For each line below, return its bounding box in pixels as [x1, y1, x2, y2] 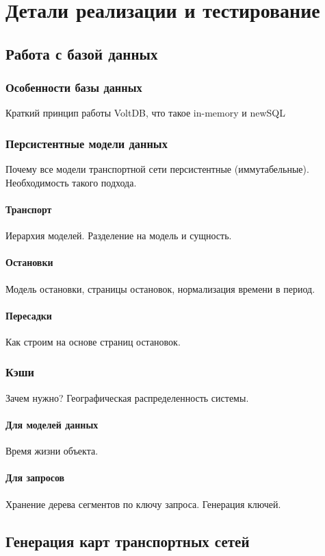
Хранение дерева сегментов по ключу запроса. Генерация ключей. [5, 496, 281, 511]
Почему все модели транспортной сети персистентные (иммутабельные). [5, 162, 309, 176]
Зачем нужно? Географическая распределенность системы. [5, 390, 249, 404]
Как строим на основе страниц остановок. [5, 334, 181, 348]
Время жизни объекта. [5, 444, 99, 458]
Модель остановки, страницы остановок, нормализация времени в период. [5, 281, 315, 295]
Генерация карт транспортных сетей [5, 530, 250, 551]
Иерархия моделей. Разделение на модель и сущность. [5, 228, 232, 243]
